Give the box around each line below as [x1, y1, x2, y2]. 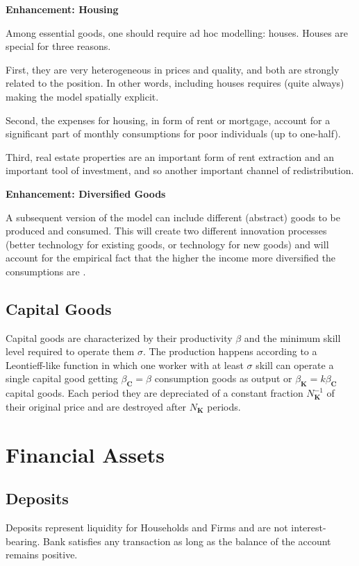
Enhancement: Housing [6, 2, 119, 16]
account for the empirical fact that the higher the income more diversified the [6, 250, 336, 265]
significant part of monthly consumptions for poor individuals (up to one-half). [6, 126, 341, 141]
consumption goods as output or [154, 371, 292, 386]
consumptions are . [6, 264, 86, 278]
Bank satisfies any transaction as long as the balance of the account [43, 533, 331, 548]
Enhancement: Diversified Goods [6, 186, 166, 200]
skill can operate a [256, 357, 334, 372]
